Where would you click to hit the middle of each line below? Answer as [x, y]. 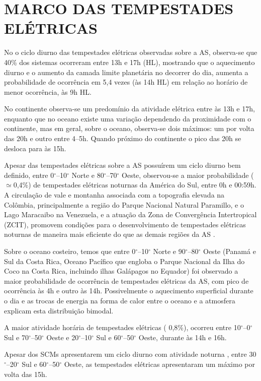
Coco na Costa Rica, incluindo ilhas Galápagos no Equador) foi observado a [121, 271]
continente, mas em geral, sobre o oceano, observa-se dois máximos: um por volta [129, 128]
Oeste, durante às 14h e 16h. [183, 337]
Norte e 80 [88, 175]
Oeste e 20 [63, 337]
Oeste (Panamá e [230, 251]
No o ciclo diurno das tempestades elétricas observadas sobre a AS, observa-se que [131, 52]
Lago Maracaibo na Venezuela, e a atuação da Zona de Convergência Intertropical [130, 214]
